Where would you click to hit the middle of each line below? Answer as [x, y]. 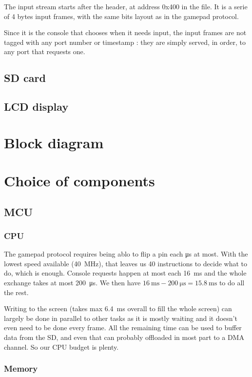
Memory [21, 368]
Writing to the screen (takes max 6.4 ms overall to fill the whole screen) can [118, 308]
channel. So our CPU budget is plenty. [61, 347]
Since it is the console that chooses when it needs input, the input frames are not [125, 32]
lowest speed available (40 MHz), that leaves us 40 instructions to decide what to [126, 263]
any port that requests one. [45, 51]
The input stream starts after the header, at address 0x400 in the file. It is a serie [126, 6]
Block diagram [54, 142]
